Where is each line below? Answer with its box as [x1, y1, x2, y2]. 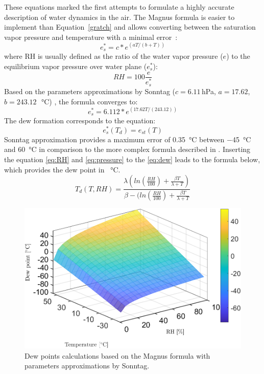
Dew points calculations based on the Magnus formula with [25, 350, 210, 361]
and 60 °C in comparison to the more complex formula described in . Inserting [4, 144, 251, 155]
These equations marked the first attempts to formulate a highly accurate [4, 2, 234, 12]
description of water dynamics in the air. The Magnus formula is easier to [4, 11, 235, 22]
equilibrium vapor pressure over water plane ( [4, 60, 147, 71]
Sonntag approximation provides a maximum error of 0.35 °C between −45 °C [4, 134, 251, 144]
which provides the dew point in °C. [4, 164, 121, 174]
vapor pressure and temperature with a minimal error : [4, 31, 178, 42]
